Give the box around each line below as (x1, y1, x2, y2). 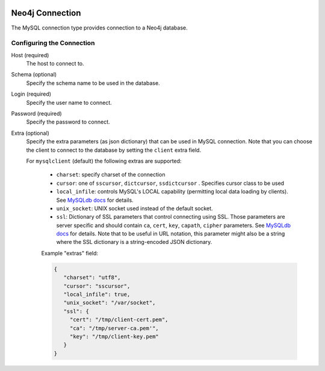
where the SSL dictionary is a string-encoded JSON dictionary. (56, 238, 212, 246)
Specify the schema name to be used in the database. (26, 79, 160, 87)
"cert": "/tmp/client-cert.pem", (69, 316, 169, 323)
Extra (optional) (11, 129, 49, 137)
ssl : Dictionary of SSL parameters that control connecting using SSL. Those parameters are (56, 213, 285, 220)
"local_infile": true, (63, 291, 131, 298)
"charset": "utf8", (63, 274, 121, 281)
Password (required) (11, 110, 63, 117)
